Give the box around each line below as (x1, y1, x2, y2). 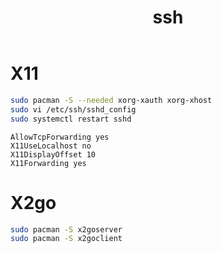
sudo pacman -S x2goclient (10, 234, 123, 244)
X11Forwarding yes (10, 158, 87, 168)
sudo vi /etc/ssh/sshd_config (10, 104, 137, 115)
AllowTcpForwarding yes (10, 132, 110, 142)
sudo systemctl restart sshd (10, 114, 132, 124)
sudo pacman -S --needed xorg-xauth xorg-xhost (10, 95, 213, 105)
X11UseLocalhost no (10, 141, 92, 151)
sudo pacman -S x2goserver (10, 224, 123, 235)
